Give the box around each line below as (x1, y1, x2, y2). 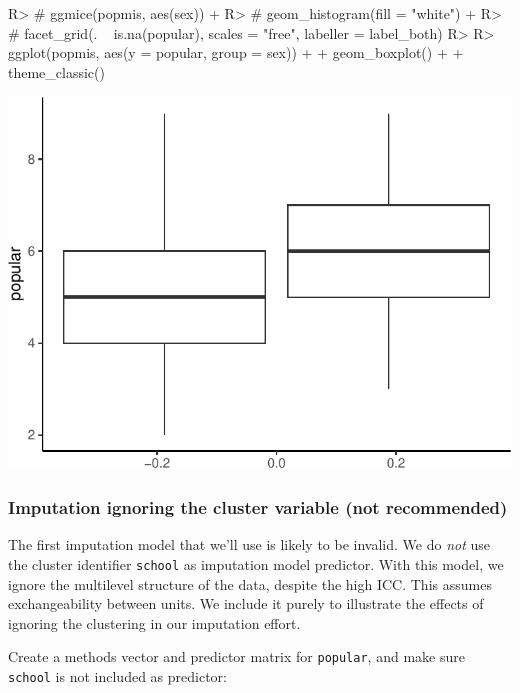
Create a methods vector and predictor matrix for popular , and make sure (8, 646, 465, 667)
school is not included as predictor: (8, 666, 227, 687)
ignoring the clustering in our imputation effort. (8, 612, 301, 633)
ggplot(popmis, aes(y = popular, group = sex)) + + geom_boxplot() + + (8, 42, 464, 63)
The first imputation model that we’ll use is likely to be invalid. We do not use (8, 534, 491, 555)
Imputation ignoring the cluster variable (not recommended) (8, 495, 508, 520)
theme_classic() (8, 61, 105, 82)
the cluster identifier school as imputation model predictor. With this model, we (8, 553, 504, 574)
